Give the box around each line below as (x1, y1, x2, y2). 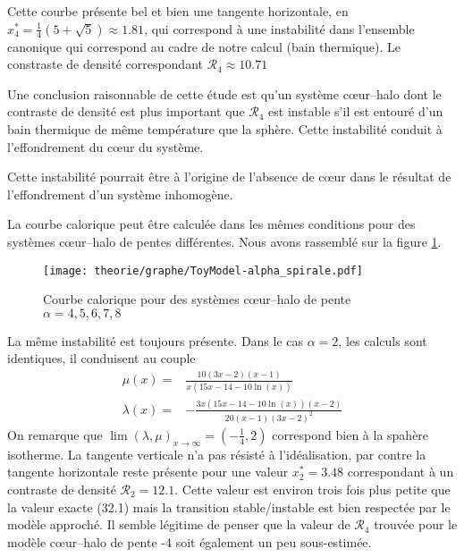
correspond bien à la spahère (272, 425, 429, 443)
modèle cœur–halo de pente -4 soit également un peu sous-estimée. (7, 532, 372, 551)
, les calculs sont (338, 331, 427, 350)
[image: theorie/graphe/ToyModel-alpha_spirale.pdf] (43, 264, 363, 277)
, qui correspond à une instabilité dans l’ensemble (144, 19, 415, 38)
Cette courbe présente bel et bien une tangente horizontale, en (7, 2, 349, 20)
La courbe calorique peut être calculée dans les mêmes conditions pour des (7, 215, 416, 233)
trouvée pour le (374, 515, 458, 534)
